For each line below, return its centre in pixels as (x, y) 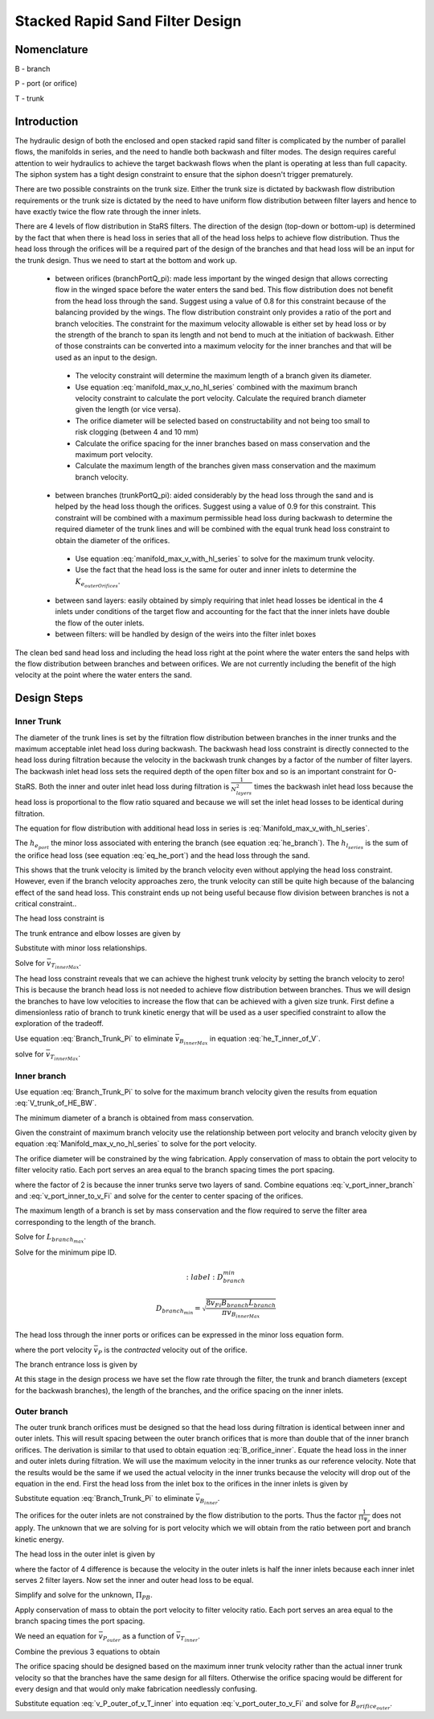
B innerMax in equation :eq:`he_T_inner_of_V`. (250, 1040)
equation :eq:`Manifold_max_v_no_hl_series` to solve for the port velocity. (136, 1144)
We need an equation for (56, 1636)
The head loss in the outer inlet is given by (85, 1554)
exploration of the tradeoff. (59, 1024)
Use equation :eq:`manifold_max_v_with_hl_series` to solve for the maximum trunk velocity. (225, 559)
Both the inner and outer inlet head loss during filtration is (134, 786)
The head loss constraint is (59, 918)
